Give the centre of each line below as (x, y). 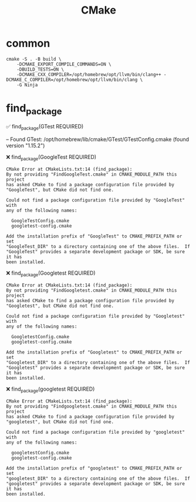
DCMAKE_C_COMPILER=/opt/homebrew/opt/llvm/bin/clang (72, 80)
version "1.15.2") (26, 146)
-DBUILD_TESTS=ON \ (40, 69)
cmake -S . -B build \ (34, 59)
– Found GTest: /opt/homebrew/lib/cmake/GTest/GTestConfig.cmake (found (98, 140)
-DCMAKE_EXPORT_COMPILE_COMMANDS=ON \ (64, 64)
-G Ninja (27, 85)
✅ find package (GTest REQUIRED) (45, 127)
